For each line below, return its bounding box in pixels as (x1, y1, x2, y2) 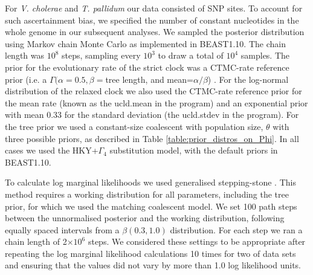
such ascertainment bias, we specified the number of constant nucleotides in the (5, 13, 299, 26)
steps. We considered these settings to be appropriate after (88, 235, 306, 248)
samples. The (240, 49, 290, 62)
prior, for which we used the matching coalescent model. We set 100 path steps (5, 199, 297, 212)
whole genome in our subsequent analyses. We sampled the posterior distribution (5, 25, 305, 38)
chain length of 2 (5, 235, 67, 248)
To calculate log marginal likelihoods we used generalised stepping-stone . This (5, 176, 296, 189)
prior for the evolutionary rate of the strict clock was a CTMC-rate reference (5, 60, 289, 73)
